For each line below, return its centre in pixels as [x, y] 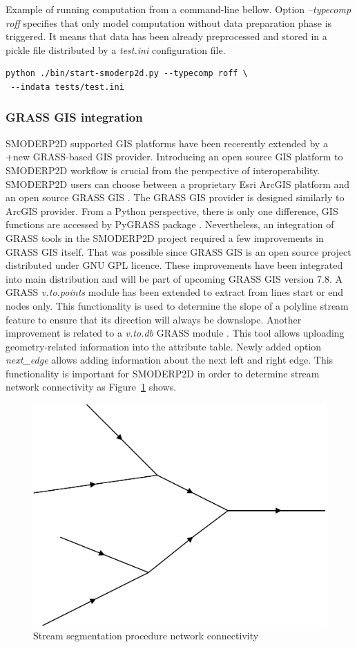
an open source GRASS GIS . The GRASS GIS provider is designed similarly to [175, 197]
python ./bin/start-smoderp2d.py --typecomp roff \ [127, 74]
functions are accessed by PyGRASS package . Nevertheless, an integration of [170, 224]
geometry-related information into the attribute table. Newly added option [164, 346]
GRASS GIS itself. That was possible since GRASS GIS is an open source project [178, 251]
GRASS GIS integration [74, 117]
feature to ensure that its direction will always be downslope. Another [154, 319]
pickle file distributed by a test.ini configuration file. [116, 49]
